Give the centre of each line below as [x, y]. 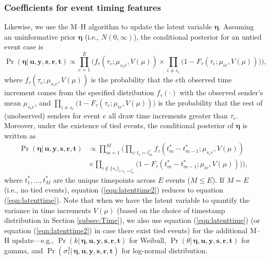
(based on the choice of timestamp [171, 210]
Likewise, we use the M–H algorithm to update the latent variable [108, 27]
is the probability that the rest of [210, 102]
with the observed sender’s [221, 92]
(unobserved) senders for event [52, 115]
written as [20, 135]
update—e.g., [33, 240]
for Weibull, [148, 240]
